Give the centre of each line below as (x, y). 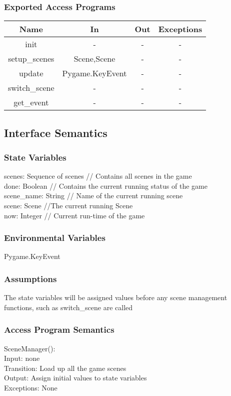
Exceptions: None (31, 387)
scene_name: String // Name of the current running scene (93, 195)
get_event (31, 102)
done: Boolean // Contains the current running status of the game (106, 185)
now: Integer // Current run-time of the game (74, 215)
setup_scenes (31, 59)
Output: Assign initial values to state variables (75, 378)
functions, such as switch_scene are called (68, 307)
